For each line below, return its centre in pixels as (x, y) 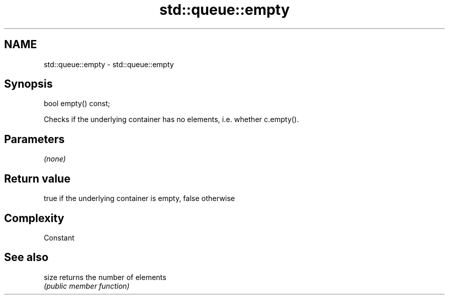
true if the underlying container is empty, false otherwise (139, 198)
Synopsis (28, 84)
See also (26, 257)
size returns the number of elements (105, 277)
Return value (37, 178)
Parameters (34, 139)
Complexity (34, 218)
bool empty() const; (77, 104)
